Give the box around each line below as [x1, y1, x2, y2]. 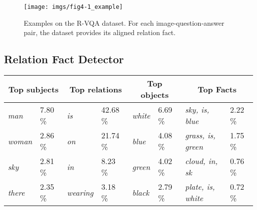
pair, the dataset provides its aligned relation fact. [24, 27, 176, 38]
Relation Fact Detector [4, 51, 124, 67]
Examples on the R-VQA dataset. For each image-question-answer [24, 17, 224, 28]
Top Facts [198, 83, 237, 95]
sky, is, [185, 104, 210, 116]
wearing [67, 186, 93, 198]
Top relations [69, 83, 122, 95]
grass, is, [185, 129, 216, 141]
